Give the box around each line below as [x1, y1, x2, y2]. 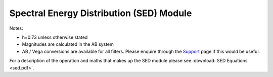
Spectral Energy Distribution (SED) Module [9, 8, 192, 19]
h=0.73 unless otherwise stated [22, 34, 88, 40]
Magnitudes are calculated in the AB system [22, 41, 114, 47]
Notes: [9, 25, 23, 31]
